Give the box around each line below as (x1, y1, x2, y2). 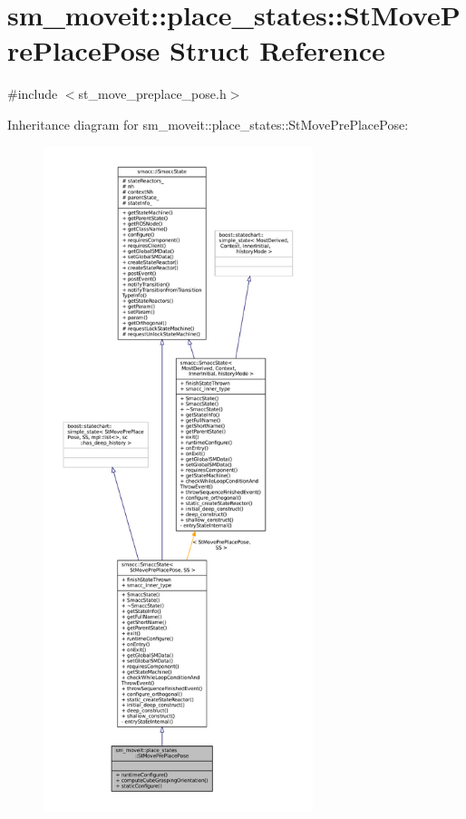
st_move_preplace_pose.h (78, 84, 227, 103)
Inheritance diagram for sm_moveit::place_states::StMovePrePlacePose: (7, 114, 409, 133)
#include (7, 84, 58, 103)
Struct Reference (170, 32, 385, 69)
